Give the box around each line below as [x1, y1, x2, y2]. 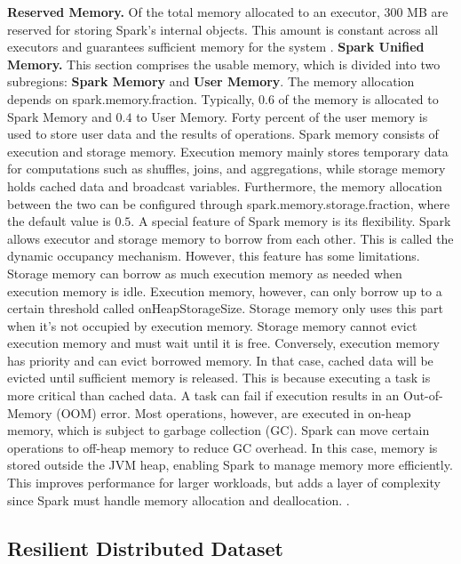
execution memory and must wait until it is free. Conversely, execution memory [7, 334, 440, 352]
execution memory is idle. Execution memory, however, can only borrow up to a [7, 281, 442, 300]
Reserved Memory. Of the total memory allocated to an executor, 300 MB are [7, 3, 449, 20]
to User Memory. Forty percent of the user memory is [136, 107, 428, 125]
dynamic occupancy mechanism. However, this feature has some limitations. [7, 246, 420, 265]
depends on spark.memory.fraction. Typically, [7, 89, 255, 108]
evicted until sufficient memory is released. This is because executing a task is [7, 368, 431, 387]
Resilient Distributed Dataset [7, 534, 283, 561]
